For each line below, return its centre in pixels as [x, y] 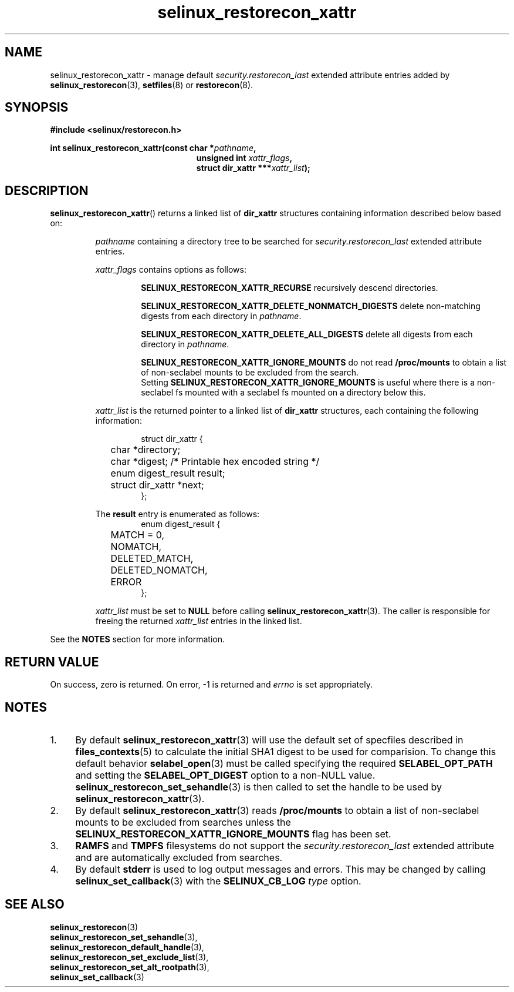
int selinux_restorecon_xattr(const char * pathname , [153, 148]
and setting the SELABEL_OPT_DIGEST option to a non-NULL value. [225, 775]
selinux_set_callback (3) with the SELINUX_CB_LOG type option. [218, 881]
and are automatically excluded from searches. [179, 857]
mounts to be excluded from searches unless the [183, 822]
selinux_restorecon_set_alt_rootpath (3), [130, 967]
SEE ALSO [35, 904]
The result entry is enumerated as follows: [177, 514]
